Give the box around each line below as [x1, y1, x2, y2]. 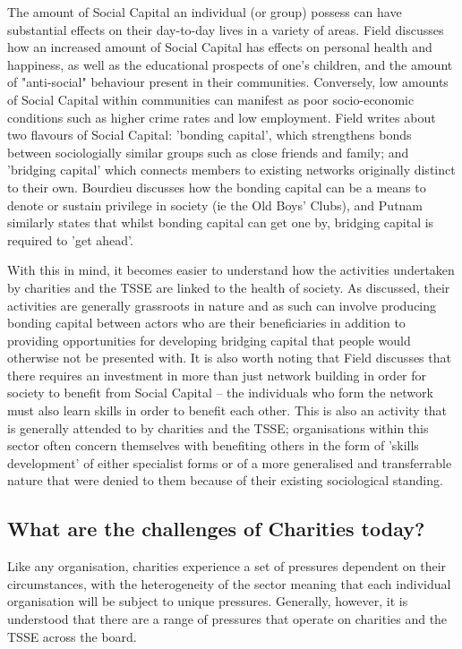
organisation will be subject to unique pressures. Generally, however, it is [7, 592, 408, 611]
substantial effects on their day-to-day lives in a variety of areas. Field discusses [7, 20, 444, 38]
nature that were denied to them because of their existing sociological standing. [7, 471, 443, 490]
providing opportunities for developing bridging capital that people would [7, 330, 411, 349]
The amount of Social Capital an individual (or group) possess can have [7, 3, 402, 21]
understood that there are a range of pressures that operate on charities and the [7, 610, 448, 628]
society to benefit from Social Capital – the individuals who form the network [7, 383, 433, 402]
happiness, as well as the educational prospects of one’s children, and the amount [7, 55, 453, 73]
